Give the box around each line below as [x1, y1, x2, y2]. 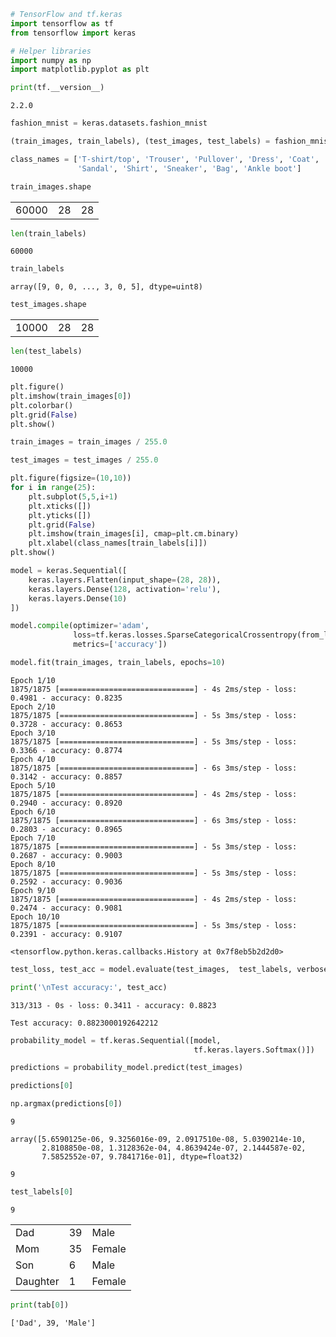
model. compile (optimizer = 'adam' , [10, 621, 150, 631]
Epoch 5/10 [10, 780, 56, 790]
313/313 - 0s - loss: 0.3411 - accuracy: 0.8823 [10, 1000, 217, 1010]
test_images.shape [10, 300, 87, 310]
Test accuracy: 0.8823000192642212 [10, 1018, 159, 1028]
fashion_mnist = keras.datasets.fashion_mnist [10, 118, 208, 129]
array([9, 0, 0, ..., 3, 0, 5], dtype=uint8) [10, 282, 203, 292]
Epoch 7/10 [10, 833, 56, 843]
